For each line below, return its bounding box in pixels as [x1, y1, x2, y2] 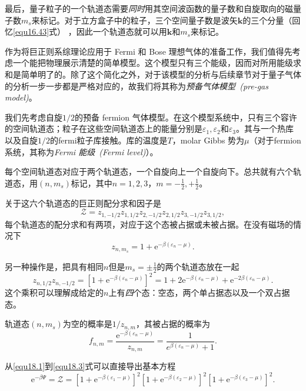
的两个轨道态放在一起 [157, 260, 240, 272]
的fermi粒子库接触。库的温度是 [50, 133, 168, 146]
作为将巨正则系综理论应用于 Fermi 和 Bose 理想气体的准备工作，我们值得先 [5, 45, 292, 57]
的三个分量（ [242, 14, 292, 26]
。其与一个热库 [235, 122, 294, 135]
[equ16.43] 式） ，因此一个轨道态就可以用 [13, 25, 167, 38]
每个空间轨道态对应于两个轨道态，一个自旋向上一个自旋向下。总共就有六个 [5, 165, 293, 178]
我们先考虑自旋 [5, 111, 62, 123]
